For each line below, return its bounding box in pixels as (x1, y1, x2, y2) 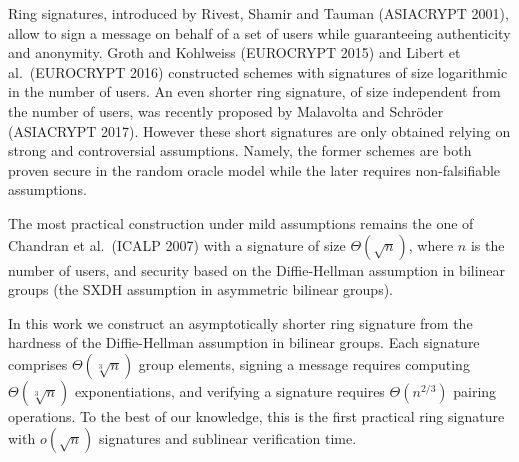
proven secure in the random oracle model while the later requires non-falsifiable (8, 159, 501, 180)
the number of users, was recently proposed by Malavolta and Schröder (8, 100, 444, 121)
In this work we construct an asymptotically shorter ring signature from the (8, 312, 473, 333)
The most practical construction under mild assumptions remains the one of (8, 212, 474, 233)
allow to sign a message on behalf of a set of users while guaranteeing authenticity (8, 22, 511, 43)
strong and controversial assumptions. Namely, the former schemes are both (8, 140, 472, 161)
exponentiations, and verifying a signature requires (74, 380, 385, 401)
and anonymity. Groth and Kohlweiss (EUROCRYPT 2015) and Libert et (8, 42, 461, 63)
